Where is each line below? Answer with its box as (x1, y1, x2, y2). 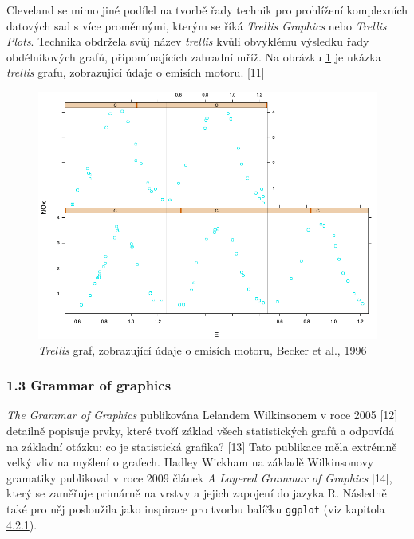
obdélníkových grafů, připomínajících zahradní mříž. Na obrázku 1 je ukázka (6, 48, 381, 65)
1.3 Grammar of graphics (6, 375, 172, 395)
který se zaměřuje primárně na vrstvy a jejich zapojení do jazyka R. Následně (6, 485, 387, 501)
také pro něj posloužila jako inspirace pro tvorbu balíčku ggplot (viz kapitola (6, 500, 385, 517)
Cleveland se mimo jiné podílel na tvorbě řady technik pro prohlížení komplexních (6, 2, 408, 18)
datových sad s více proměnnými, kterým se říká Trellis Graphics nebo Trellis (6, 17, 387, 34)
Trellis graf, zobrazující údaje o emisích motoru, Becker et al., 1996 (38, 341, 367, 358)
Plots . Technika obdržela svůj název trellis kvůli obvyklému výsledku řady (6, 33, 369, 50)
